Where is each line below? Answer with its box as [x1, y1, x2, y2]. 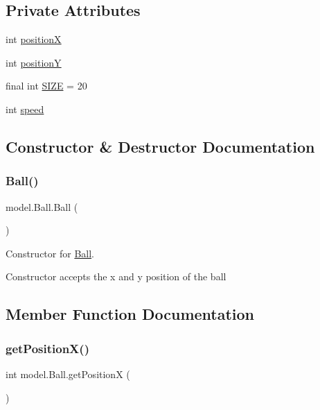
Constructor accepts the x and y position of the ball [6, 269, 226, 284]
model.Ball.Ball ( [6, 199, 78, 214]
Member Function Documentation [6, 303, 255, 325]
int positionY [6, 55, 62, 69]
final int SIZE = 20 [6, 78, 87, 93]
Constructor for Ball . [6, 246, 94, 260]
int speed [6, 101, 44, 116]
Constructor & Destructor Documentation [6, 135, 315, 157]
